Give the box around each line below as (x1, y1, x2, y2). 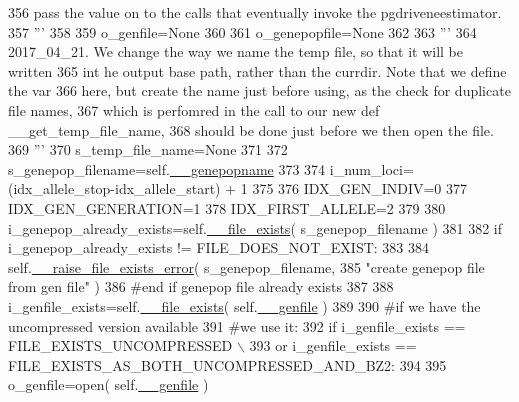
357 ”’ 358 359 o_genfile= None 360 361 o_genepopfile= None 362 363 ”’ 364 (8, 21, 477, 42)
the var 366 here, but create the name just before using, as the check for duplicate (8, 80, 511, 101)
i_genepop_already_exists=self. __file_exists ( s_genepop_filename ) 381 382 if (8, 217, 503, 238)
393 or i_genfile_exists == (249, 335, 417, 356)
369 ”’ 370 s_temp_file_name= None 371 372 (8, 139, 288, 160)
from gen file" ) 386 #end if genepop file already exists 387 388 (8, 276, 394, 297)
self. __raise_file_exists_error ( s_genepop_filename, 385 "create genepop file (8, 256, 485, 277)
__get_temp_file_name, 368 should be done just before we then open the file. (8, 119, 494, 140)
